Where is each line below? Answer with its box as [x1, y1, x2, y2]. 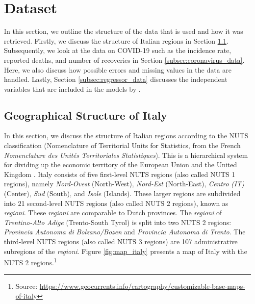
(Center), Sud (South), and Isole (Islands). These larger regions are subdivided [4, 188, 241, 199]
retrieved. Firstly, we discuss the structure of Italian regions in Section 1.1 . [4, 35, 229, 46]
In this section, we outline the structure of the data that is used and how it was [4, 26, 243, 36]
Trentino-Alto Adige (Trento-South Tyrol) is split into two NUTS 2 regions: [4, 217, 231, 227]
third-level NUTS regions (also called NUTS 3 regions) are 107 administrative [4, 236, 238, 247]
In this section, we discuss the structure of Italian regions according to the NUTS [4, 130, 249, 141]
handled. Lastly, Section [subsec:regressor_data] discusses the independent [4, 74, 228, 84]
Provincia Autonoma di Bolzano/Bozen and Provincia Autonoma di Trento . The [4, 227, 246, 237]
